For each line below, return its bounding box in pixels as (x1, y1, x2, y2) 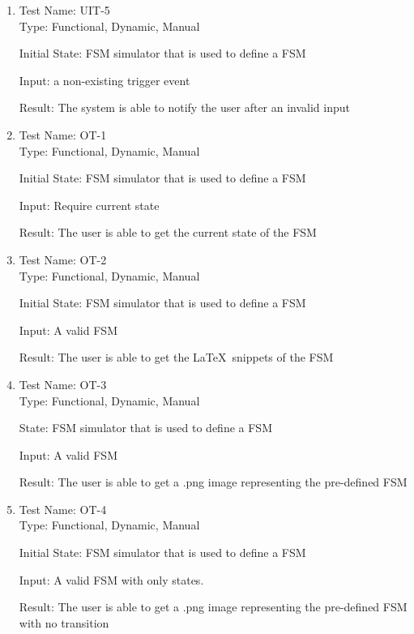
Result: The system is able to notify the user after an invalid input (19, 99, 351, 116)
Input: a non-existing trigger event (19, 71, 190, 88)
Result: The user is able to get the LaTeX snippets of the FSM (19, 349, 334, 366)
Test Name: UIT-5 (19, 2, 110, 18)
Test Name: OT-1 (19, 126, 107, 143)
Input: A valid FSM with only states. (19, 571, 204, 588)
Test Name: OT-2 (19, 251, 107, 268)
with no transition (19, 614, 109, 631)
